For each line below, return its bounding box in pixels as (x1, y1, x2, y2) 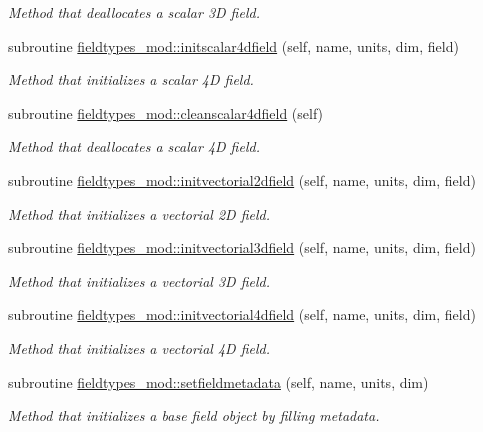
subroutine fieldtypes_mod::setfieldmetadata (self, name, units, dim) (8, 371, 429, 392)
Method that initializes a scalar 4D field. (8, 69, 254, 90)
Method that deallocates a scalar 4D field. (8, 136, 260, 157)
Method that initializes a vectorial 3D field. (8, 270, 270, 291)
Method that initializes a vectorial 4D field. (8, 337, 270, 358)
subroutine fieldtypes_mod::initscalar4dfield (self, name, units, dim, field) (8, 35, 459, 56)
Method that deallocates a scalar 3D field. (8, 2, 260, 22)
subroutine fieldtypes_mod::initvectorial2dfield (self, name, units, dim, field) (8, 169, 476, 190)
